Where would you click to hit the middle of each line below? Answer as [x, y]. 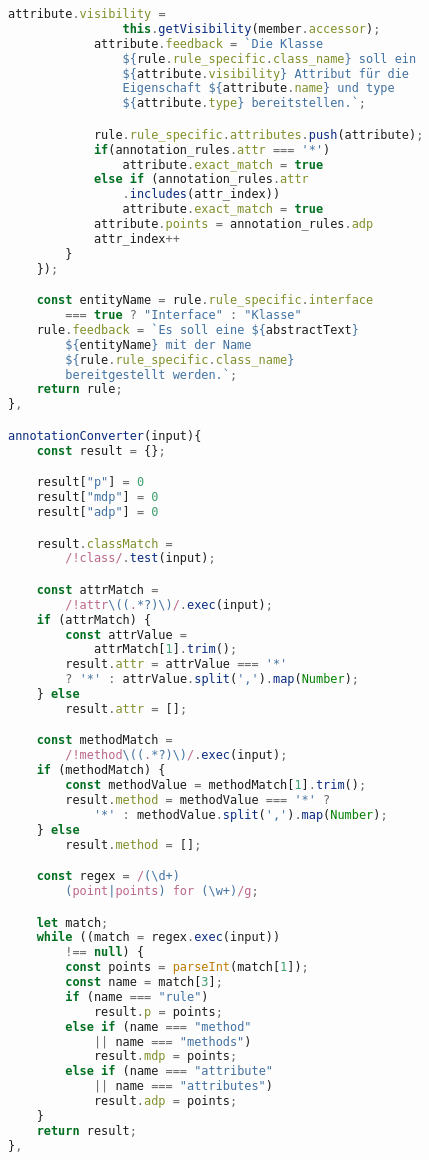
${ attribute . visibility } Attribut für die [265, 73]
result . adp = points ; [165, 1101]
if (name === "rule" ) [137, 996]
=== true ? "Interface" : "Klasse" [183, 315]
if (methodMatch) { [101, 770]
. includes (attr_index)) [201, 194]
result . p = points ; [158, 1011]
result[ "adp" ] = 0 [97, 512]
